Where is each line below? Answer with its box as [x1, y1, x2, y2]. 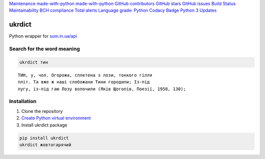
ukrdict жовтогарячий [19, 142, 72, 147]
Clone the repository [21, 108, 63, 114]
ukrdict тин [19, 59, 49, 65]
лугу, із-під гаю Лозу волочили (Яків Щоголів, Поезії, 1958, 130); [18, 86, 186, 92]
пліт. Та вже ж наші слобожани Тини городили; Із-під [18, 79, 150, 85]
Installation [9, 98, 37, 105]
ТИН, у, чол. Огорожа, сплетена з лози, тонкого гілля [18, 72, 153, 78]
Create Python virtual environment [21, 115, 91, 121]
